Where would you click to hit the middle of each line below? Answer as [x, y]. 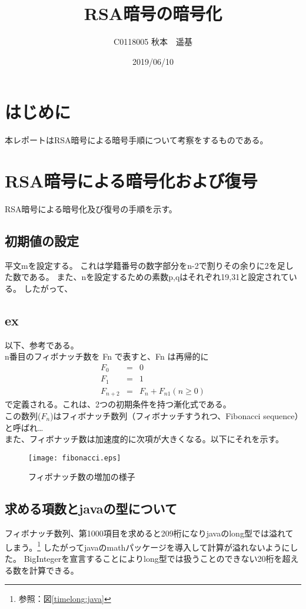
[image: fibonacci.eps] [75, 458]
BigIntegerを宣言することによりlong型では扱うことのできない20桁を [153, 559]
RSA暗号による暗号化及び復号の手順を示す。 [91, 208]
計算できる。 [54, 570]
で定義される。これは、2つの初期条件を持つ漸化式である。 [118, 404]
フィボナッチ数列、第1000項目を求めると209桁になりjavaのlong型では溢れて [149, 533]
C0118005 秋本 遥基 [153, 42]
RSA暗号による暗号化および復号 [131, 181]
